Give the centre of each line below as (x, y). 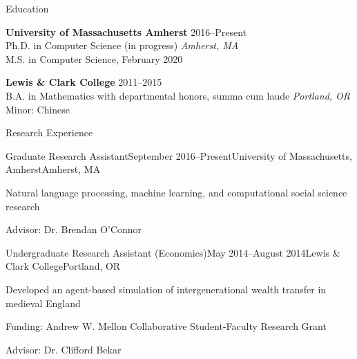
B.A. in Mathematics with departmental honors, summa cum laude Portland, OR (178, 95)
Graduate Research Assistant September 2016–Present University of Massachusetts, (179, 155)
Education (27, 8)
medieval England (43, 303)
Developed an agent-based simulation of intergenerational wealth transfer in (166, 289)
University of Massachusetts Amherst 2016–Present (126, 31)
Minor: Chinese (38, 109)
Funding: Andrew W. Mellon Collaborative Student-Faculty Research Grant (166, 326)
